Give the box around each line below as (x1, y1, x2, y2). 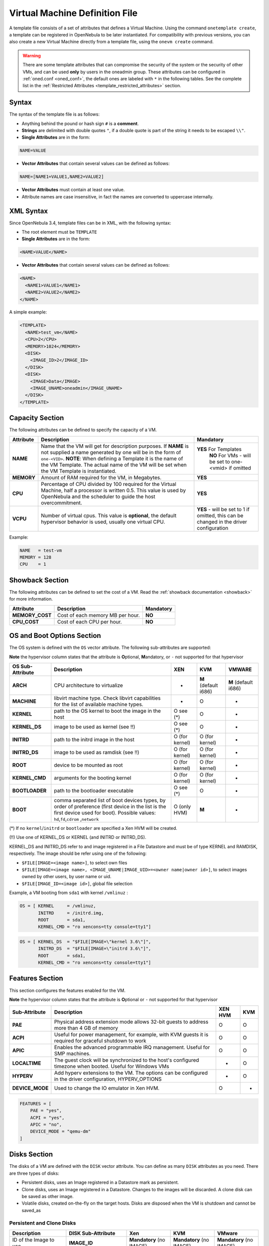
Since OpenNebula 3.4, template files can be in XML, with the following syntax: (9, 220, 171, 226)
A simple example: (9, 309, 47, 315)
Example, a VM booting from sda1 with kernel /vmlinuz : (9, 890, 128, 896)
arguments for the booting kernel (54, 775, 132, 781)
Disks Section (9, 1150, 53, 1159)
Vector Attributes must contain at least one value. (21, 187, 125, 193)
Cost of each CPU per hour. (57, 618, 122, 625)
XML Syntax (9, 207, 48, 215)
